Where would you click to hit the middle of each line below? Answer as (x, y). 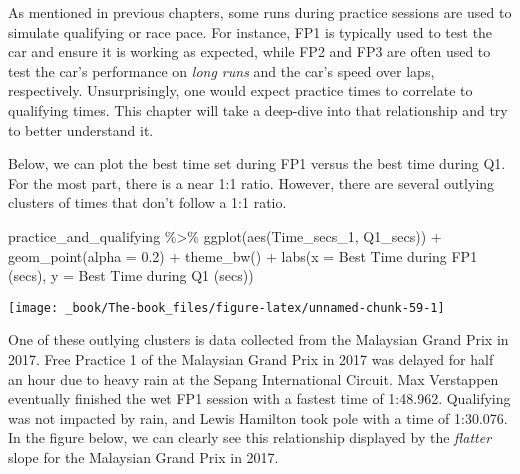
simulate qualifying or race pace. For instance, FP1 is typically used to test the (250, 31)
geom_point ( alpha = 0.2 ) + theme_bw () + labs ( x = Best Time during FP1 (243, 255)
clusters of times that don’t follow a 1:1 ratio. (147, 202)
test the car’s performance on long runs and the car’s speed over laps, (221, 70)
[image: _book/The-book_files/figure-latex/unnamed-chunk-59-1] (226, 307)
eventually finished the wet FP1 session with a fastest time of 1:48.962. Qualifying (259, 398)
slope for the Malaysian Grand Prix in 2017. (143, 456)
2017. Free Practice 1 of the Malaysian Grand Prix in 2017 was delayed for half (251, 358)
